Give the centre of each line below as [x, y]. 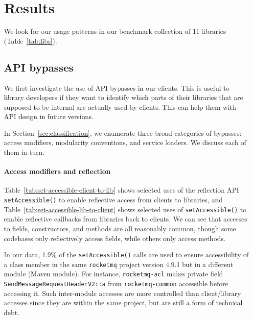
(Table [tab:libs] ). [31, 40]
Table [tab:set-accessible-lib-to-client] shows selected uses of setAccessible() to [125, 209]
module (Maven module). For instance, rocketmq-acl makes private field [114, 274]
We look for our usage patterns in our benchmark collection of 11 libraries [115, 31]
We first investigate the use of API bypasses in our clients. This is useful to [117, 87]
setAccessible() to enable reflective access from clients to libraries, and [113, 200]
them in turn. [24, 152]
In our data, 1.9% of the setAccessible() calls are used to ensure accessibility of [126, 255]
